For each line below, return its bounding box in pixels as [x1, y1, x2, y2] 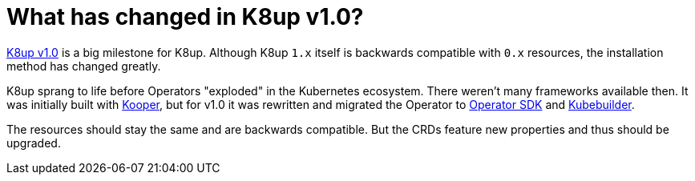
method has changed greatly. [6, 58, 161, 73]
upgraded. [6, 135, 61, 150]
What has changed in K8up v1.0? [6, 3, 364, 30]
